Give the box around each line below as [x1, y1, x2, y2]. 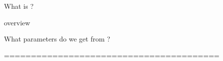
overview [4, 17, 30, 27]
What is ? [4, 1, 34, 11]
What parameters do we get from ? [4, 34, 110, 44]
